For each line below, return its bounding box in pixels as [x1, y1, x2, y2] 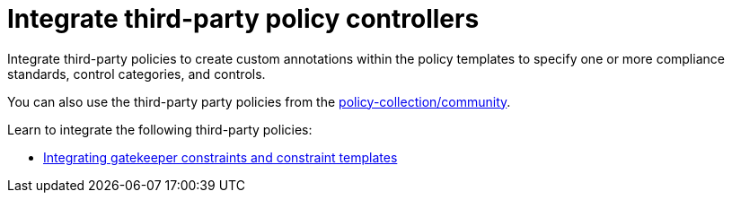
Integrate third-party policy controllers [7, 4, 480, 34]
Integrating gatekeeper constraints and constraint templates [43, 149, 398, 165]
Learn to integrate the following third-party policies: [7, 121, 313, 137]
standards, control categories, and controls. [7, 65, 266, 82]
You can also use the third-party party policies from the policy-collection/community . [7, 93, 511, 109]
